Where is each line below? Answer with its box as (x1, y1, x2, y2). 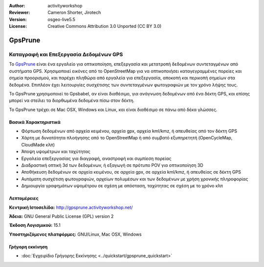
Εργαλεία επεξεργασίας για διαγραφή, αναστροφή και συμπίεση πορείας (21, 156, 172, 161)
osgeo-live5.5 (47, 16, 75, 22)
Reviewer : (9, 10, 30, 16)
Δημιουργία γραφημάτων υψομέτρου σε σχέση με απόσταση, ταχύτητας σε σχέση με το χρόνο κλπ (21, 183, 223, 189)
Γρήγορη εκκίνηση (9, 244, 48, 249)
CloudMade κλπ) (21, 142, 55, 148)
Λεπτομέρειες (9, 196, 39, 201)
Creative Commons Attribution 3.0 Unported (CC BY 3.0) (47, 23, 162, 29)
